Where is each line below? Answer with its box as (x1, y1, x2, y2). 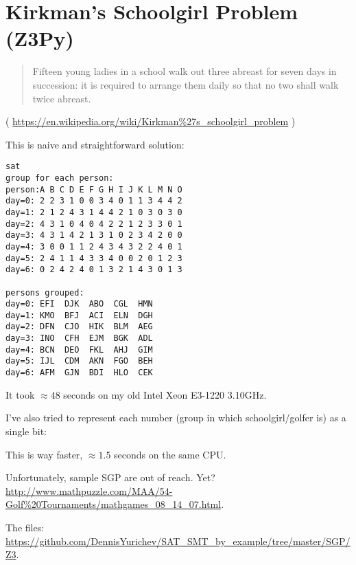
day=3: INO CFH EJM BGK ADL (5, 333, 153, 344)
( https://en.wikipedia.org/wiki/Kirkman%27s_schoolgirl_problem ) (5, 114, 296, 129)
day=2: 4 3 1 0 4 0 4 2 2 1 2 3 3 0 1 (5, 219, 182, 229)
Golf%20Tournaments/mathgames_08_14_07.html (5, 497, 222, 511)
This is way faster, (5, 447, 83, 461)
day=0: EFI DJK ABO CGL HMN (5, 299, 153, 309)
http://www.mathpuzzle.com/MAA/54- (5, 483, 173, 498)
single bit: (5, 423, 47, 438)
